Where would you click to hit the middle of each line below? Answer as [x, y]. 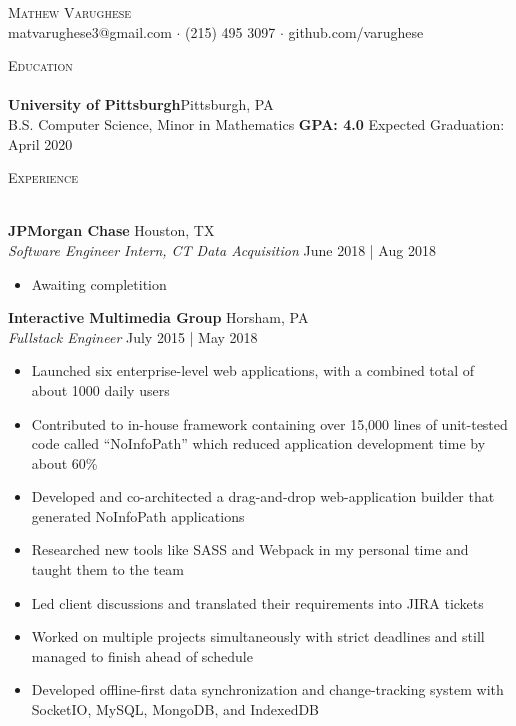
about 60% [64, 462]
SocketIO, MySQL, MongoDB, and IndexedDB [175, 709]
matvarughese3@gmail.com [90, 31]
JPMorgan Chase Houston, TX [111, 230]
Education [40, 65]
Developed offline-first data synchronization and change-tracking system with [267, 689]
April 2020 [40, 143]
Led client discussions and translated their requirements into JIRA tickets [257, 602]
